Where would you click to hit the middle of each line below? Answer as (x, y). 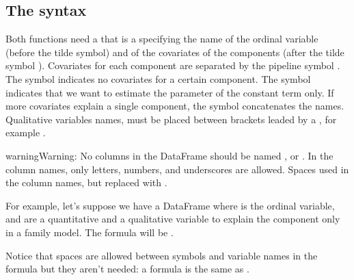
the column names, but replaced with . (86, 182)
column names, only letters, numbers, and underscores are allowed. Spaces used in (177, 169)
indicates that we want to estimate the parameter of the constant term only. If (170, 92)
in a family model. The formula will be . (90, 232)
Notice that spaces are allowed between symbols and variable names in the (162, 255)
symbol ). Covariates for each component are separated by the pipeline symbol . (173, 65)
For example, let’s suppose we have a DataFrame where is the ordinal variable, (170, 205)
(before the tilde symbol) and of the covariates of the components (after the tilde (175, 52)
